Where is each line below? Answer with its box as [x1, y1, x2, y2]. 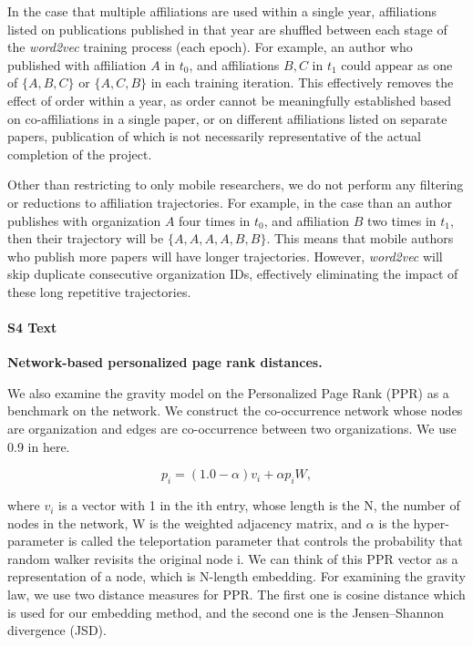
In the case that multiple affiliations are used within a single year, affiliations [7, 2, 437, 20]
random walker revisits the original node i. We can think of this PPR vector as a [7, 549, 458, 568]
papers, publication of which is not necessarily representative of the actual [7, 127, 421, 146]
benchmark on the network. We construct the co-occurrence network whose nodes [7, 401, 463, 420]
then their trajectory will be [7, 229, 164, 248]
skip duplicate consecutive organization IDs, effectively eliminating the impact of [7, 264, 458, 283]
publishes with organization [7, 210, 161, 230]
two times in [367, 210, 437, 230]
